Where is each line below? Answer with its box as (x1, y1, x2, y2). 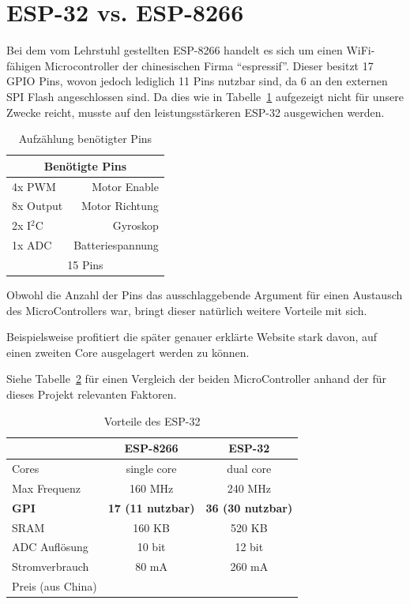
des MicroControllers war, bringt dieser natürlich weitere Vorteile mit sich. (6, 302, 367, 318)
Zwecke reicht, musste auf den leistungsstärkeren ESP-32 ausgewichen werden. (6, 103, 385, 120)
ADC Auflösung (12, 538, 88, 555)
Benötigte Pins (43, 157, 127, 174)
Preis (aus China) (12, 578, 97, 595)
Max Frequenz (12, 479, 81, 496)
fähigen (6, 57, 41, 73)
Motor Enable (92, 178, 159, 194)
